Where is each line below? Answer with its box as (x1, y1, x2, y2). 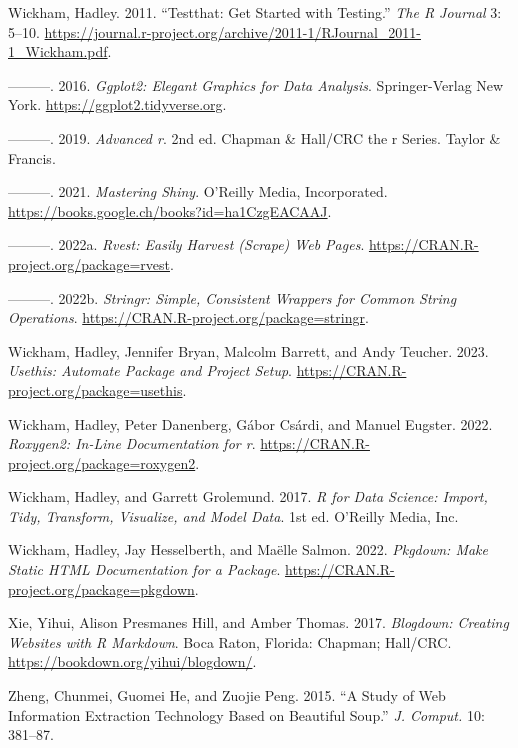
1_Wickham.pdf (8, 41, 108, 62)
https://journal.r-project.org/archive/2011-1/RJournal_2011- (44, 21, 421, 42)
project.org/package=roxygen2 (8, 452, 196, 473)
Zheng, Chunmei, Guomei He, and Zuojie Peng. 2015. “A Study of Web (8, 685, 446, 706)
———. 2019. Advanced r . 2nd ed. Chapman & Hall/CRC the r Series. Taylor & (8, 127, 501, 148)
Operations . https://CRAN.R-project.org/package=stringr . (8, 307, 369, 328)
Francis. (8, 147, 56, 168)
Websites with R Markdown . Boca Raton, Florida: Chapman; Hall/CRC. (8, 631, 452, 652)
